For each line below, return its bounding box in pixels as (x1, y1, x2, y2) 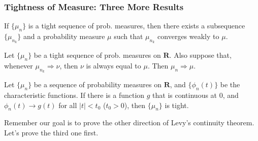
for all (58, 99, 77, 110)
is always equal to (86, 60, 141, 71)
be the (220, 79, 240, 90)
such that (114, 31, 143, 42)
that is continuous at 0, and (152, 90, 239, 100)
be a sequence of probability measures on (34, 79, 162, 90)
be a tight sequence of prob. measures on (34, 50, 161, 60)
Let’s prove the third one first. (4, 127, 99, 137)
